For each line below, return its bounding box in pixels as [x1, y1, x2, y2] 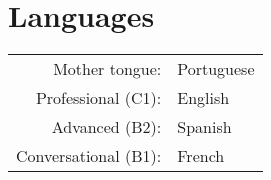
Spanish [177, 115, 232, 139]
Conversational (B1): [16, 144, 162, 168]
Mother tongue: [53, 57, 162, 81]
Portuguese [177, 57, 255, 81]
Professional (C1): [35, 86, 162, 110]
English [177, 86, 230, 110]
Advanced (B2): [51, 115, 162, 139]
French [177, 144, 225, 168]
